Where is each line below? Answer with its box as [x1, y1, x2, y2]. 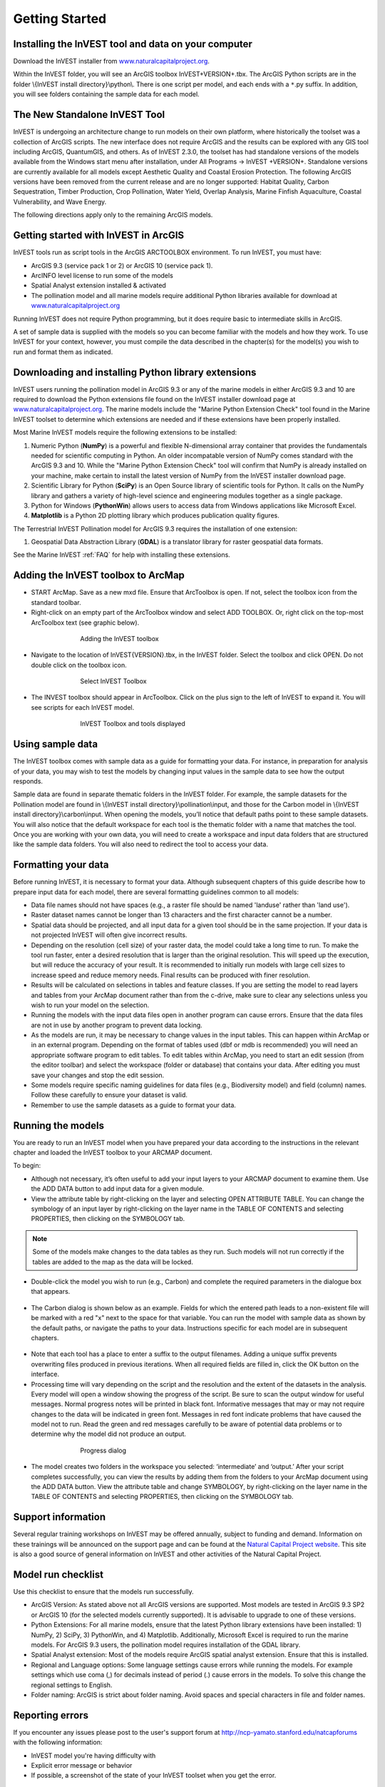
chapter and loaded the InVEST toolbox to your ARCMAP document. [13, 1148, 213, 1157]
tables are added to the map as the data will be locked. [32, 1257, 194, 1266]
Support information [13, 1511, 106, 1523]
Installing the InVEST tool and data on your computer [13, 38, 253, 50]
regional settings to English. [31, 1680, 113, 1689]
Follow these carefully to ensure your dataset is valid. [31, 1091, 188, 1099]
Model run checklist [13, 1568, 103, 1580]
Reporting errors [13, 1709, 89, 1721]
